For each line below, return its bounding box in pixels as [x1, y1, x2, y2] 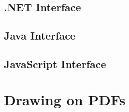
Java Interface [4, 28, 75, 43]
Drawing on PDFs [4, 89, 126, 109]
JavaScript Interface [4, 56, 106, 71]
